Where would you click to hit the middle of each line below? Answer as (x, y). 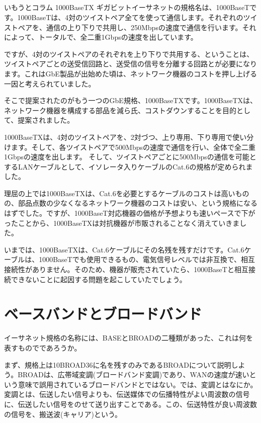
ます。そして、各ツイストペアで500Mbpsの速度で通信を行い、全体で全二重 (133, 147)
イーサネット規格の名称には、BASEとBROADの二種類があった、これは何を (128, 338)
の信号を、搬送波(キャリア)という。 (63, 414)
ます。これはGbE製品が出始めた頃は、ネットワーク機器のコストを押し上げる (130, 73)
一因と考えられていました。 (50, 83)
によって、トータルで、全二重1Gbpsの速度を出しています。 (101, 37)
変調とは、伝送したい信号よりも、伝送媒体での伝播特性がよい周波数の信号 (127, 394)
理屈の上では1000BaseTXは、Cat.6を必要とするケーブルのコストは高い (120, 193)
